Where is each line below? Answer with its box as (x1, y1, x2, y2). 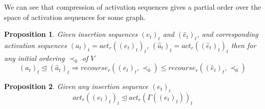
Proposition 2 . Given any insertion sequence (4, 81, 149, 92)
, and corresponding (197, 29, 258, 39)
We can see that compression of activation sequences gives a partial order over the (4, 2, 261, 12)
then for (231, 39, 256, 50)
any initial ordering (4, 52, 65, 63)
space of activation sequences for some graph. (4, 11, 146, 22)
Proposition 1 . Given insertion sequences (4, 29, 138, 39)
